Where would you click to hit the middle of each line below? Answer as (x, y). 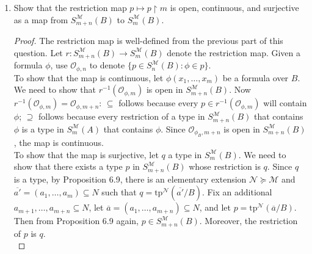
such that (119, 192)
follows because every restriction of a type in (122, 116)
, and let (215, 207)
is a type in (43, 129)
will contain (285, 103)
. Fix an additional (237, 192)
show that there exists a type (68, 166)
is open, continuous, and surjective (234, 7)
